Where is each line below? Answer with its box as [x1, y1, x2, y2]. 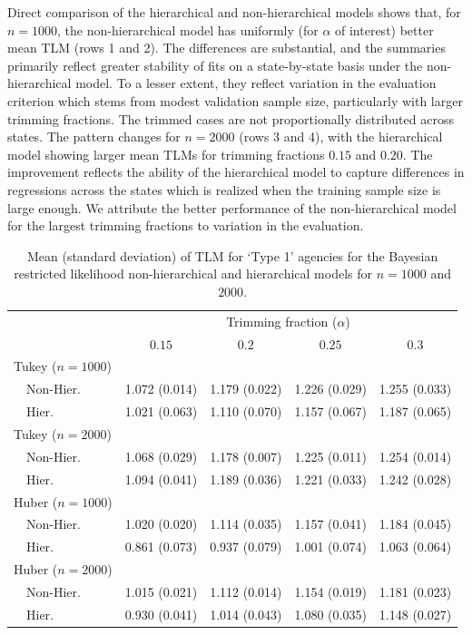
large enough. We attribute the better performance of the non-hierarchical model [7, 198, 457, 217]
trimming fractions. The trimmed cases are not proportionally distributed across [7, 109, 454, 128]
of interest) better [335, 20, 434, 39]
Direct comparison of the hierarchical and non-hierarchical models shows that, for [7, 3, 461, 21]
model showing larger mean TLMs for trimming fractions [7, 144, 325, 163]
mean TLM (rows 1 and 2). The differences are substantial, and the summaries [7, 38, 446, 57]
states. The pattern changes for [7, 127, 181, 146]
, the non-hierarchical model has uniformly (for [57, 20, 319, 39]
